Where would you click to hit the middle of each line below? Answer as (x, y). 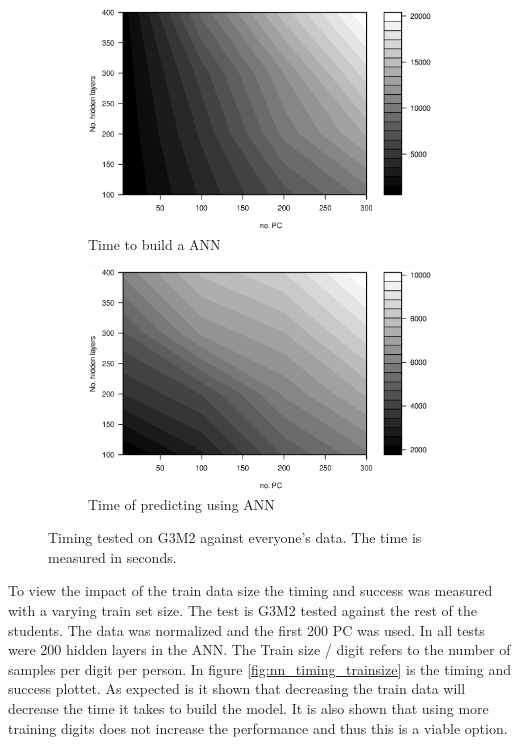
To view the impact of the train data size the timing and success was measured (250, 590)
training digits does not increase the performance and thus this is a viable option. (258, 727)
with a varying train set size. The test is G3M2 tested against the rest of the (242, 610)
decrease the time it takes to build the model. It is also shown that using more (248, 707)
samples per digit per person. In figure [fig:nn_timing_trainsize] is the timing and (260, 668)
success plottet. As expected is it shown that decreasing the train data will (237, 688)
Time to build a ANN (154, 243)
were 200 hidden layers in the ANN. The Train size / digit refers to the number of (259, 649)
